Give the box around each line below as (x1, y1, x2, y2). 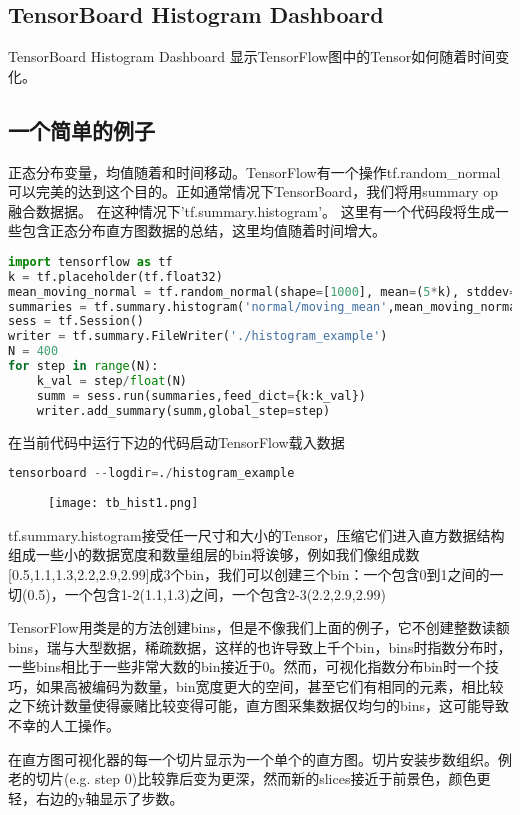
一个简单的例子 (8, 114, 155, 145)
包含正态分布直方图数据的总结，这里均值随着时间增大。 (21, 220, 386, 241)
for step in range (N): (8, 359, 159, 374)
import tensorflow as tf (8, 254, 173, 269)
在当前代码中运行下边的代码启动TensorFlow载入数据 (8, 431, 345, 452)
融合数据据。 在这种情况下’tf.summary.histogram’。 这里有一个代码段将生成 (8, 200, 495, 221)
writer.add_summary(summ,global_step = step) (36, 403, 331, 418)
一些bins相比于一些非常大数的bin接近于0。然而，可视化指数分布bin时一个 (8, 656, 485, 677)
